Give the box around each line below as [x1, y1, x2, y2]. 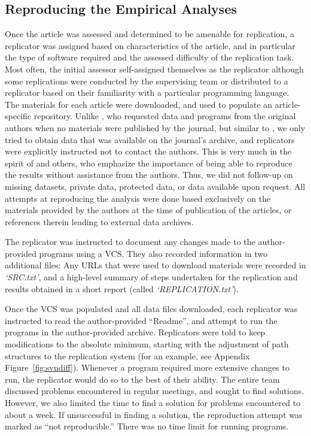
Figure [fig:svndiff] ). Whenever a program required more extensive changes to [5, 361, 289, 374]
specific [5, 110, 32, 122]
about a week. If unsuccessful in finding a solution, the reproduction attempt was [5, 408, 303, 420]
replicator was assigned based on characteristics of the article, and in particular [5, 39, 295, 52]
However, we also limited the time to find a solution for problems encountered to [5, 396, 301, 409]
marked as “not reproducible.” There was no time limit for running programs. [5, 420, 289, 432]
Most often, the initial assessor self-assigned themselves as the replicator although [5, 62, 304, 75]
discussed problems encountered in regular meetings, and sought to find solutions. [5, 384, 304, 397]
